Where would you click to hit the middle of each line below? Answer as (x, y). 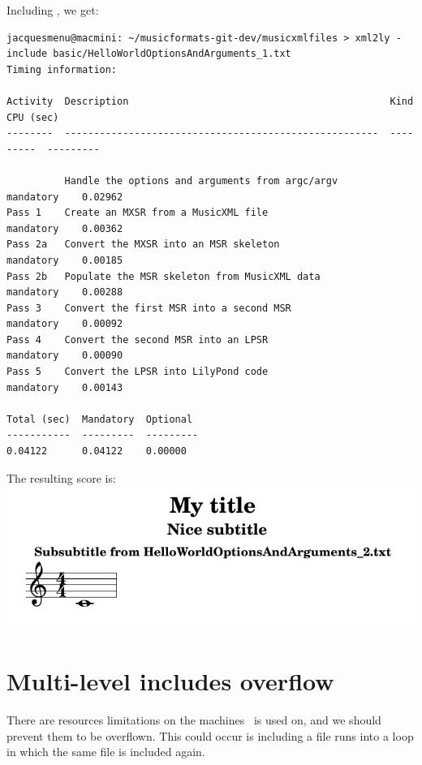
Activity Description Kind (210, 101)
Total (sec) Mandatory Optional (100, 419)
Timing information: (62, 69)
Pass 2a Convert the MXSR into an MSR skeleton (143, 245)
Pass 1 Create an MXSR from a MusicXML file (138, 213)
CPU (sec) (33, 117)
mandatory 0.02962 (65, 197)
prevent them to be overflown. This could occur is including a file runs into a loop (210, 735)
